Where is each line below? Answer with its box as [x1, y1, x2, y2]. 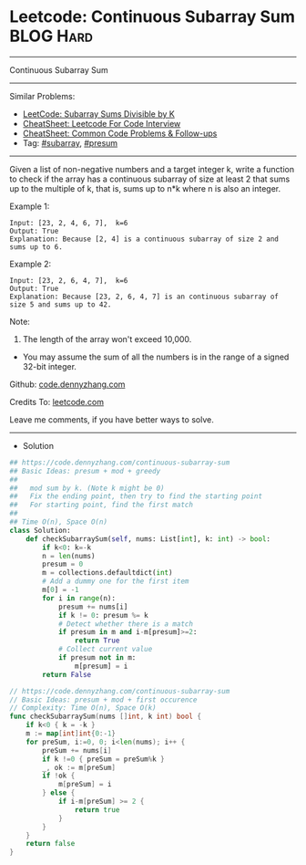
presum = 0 [42, 559, 84, 569]
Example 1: [9, 201, 50, 212]
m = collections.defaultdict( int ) [42, 568, 173, 578]
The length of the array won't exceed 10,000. [22, 333, 192, 344]
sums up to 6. [9, 242, 64, 252]
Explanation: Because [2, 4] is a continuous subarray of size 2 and [9, 234, 280, 244]
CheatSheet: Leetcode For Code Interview [22, 118, 181, 129]
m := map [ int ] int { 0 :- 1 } [25, 729, 117, 738]
